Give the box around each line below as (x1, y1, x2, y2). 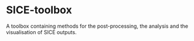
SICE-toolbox (6, 3, 72, 17)
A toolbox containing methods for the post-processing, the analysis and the (6, 23, 189, 29)
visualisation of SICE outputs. (6, 28, 77, 35)
